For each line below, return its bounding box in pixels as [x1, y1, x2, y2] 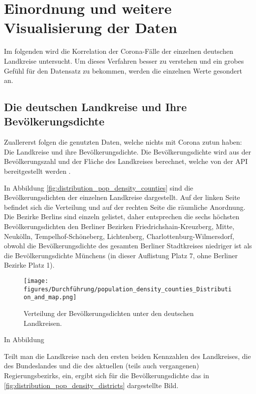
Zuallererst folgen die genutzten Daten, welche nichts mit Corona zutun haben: [4, 137, 242, 147]
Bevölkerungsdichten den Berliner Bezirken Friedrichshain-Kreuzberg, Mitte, [4, 221, 234, 232]
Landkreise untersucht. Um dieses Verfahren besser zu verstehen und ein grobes [4, 55, 244, 66]
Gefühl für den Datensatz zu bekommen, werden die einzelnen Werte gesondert [4, 65, 242, 76]
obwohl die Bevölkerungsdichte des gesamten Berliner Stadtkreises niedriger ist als [4, 240, 252, 251]
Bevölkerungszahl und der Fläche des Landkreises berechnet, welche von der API [4, 156, 248, 166]
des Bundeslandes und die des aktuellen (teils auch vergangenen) [4, 360, 199, 371]
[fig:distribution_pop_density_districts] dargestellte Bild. [4, 380, 179, 390]
